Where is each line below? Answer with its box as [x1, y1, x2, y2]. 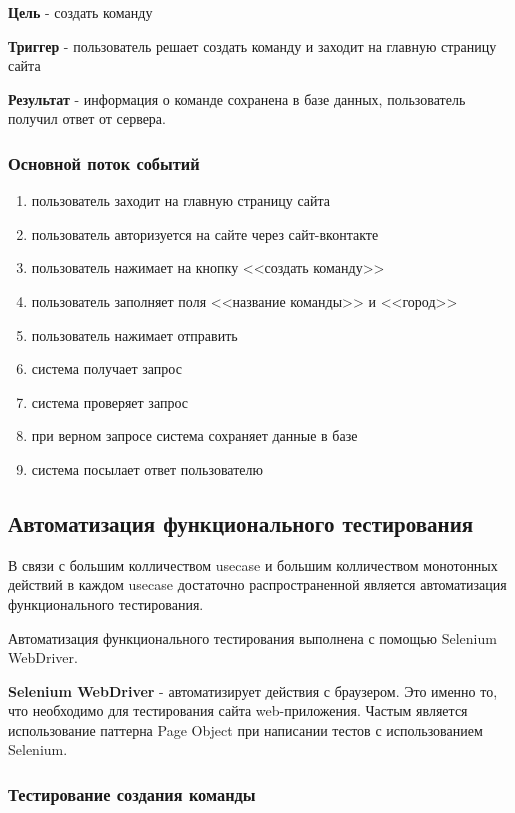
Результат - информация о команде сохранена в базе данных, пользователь [8, 88, 466, 109]
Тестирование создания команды [8, 782, 256, 806]
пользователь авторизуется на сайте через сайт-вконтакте [31, 223, 379, 244]
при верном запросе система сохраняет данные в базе [31, 425, 358, 446]
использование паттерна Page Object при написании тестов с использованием [8, 719, 483, 740]
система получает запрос [31, 358, 182, 379]
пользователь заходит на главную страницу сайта [31, 190, 331, 211]
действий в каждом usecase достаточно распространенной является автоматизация [8, 574, 507, 595]
